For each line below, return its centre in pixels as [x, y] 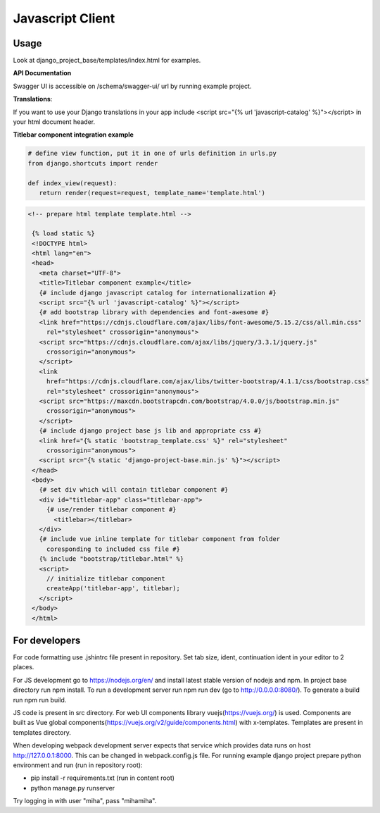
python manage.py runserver [73, 788]
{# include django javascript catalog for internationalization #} [158, 293]
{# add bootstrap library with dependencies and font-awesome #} [154, 312]
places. [24, 667]
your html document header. [54, 122]
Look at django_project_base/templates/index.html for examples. [107, 61]
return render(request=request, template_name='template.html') [152, 193]
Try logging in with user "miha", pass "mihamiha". [85, 801]
